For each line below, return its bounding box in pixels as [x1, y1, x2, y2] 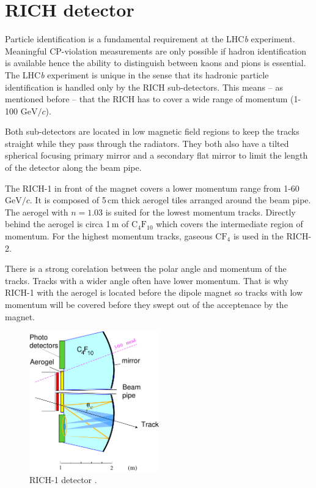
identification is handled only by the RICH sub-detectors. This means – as [5, 80, 283, 93]
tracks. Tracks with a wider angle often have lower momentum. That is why [5, 274, 288, 287]
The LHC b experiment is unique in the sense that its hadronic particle [5, 68, 269, 81]
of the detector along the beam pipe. [5, 161, 142, 174]
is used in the [233, 230, 284, 242]
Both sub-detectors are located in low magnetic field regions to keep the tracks [5, 125, 299, 138]
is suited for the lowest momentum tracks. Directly [105, 205, 296, 218]
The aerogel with [5, 205, 68, 218]
